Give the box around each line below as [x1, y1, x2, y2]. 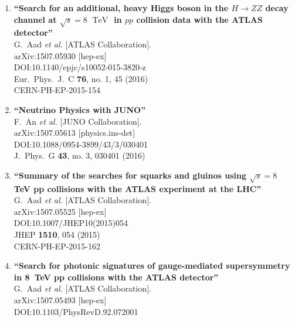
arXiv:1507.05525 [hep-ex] [13, 205, 107, 217]
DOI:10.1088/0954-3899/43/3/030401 [13, 138, 148, 150]
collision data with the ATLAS [136, 13, 263, 25]
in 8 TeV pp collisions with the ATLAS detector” [13, 270, 219, 283]
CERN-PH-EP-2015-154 [13, 84, 100, 96]
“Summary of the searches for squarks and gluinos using [13, 169, 246, 181]
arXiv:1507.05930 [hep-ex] [13, 49, 107, 61]
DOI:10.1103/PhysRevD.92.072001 [13, 305, 138, 317]
